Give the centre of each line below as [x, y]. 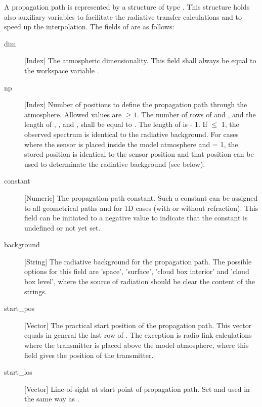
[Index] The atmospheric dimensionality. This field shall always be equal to [140, 60]
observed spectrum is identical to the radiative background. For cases [132, 134]
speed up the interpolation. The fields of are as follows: [89, 27]
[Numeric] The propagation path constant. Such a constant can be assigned [141, 197]
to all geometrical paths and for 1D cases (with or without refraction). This [141, 208]
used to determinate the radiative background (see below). [115, 164]
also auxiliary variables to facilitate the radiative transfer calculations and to [123, 16]
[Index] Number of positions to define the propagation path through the [136, 104]
